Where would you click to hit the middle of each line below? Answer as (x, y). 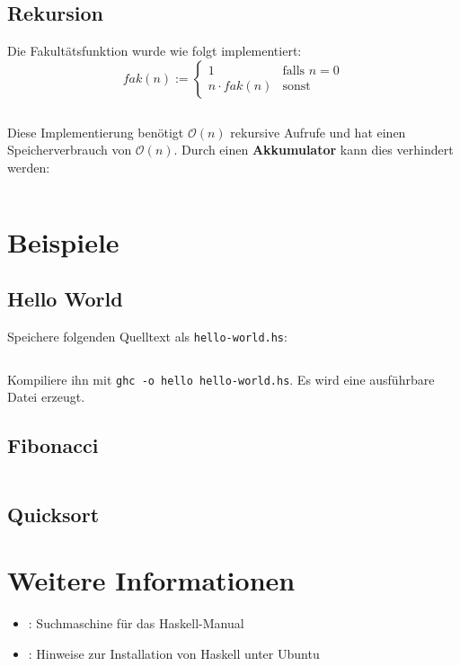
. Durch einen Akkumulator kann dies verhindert (314, 150)
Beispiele (63, 241)
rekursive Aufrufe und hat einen (318, 132)
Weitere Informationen (151, 580)
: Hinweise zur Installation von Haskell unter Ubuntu (174, 653)
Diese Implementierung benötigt (96, 132)
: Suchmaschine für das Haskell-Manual (136, 623)
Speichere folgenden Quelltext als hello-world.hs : (147, 337)
